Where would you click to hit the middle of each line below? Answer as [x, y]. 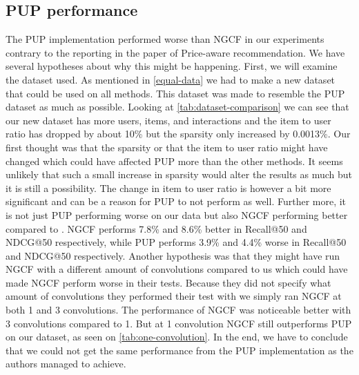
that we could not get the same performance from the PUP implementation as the [179, 350]
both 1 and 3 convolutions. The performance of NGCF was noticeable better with [178, 310]
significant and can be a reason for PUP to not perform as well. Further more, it [176, 201]
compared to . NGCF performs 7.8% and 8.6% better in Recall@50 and [156, 228]
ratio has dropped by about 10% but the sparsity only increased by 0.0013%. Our [178, 134]
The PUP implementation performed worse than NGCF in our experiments [165, 39]
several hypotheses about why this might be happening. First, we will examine [172, 66]
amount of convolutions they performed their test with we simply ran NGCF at [174, 296]
